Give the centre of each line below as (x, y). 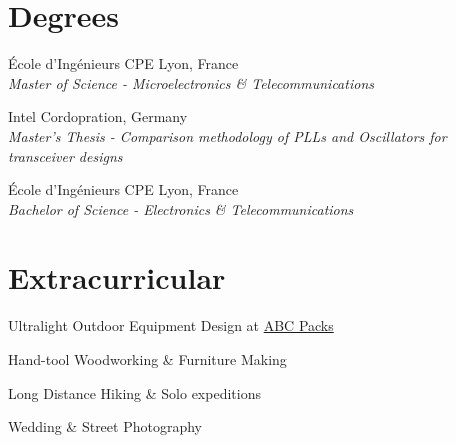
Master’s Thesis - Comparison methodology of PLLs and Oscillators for (227, 135)
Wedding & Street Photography (105, 426)
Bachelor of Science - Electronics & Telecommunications (181, 208)
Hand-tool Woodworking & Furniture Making (147, 359)
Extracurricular (117, 277)
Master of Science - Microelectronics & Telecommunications (191, 82)
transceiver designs (65, 155)
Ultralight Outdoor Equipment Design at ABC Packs (171, 325)
